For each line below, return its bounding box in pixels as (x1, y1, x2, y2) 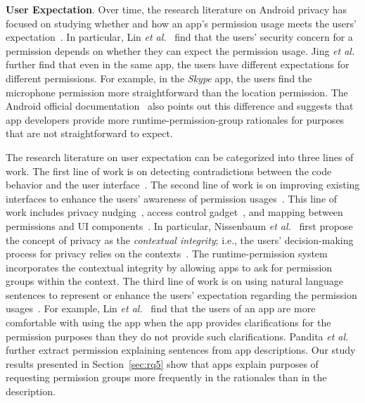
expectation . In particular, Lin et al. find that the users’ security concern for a (6, 30, 353, 44)
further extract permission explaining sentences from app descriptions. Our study (6, 343, 356, 357)
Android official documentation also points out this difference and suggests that (6, 98, 354, 113)
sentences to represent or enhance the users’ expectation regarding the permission (6, 287, 357, 302)
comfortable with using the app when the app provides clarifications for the (6, 315, 331, 330)
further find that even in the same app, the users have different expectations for (6, 57, 350, 72)
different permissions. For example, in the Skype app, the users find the (6, 70, 312, 85)
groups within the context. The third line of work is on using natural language (6, 274, 343, 288)
